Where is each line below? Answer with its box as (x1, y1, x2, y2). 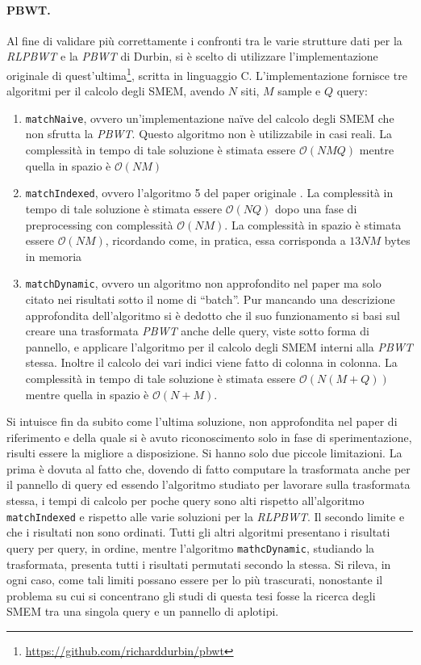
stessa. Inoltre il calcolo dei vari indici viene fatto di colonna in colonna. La (25, 354, 398, 371)
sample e (277, 82, 321, 99)
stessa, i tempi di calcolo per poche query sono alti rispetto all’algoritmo (6, 492, 365, 509)
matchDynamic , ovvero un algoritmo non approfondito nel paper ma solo (25, 275, 381, 292)
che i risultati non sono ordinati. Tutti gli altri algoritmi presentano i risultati (6, 524, 390, 541)
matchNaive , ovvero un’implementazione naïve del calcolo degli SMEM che (25, 109, 394, 126)
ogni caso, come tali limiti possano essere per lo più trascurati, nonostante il (6, 571, 383, 588)
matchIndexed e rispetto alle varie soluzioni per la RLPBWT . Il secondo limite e (6, 507, 405, 524)
